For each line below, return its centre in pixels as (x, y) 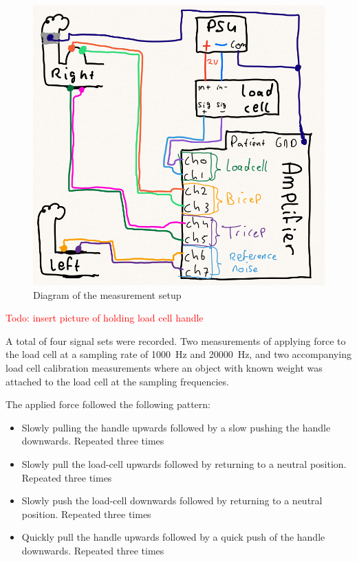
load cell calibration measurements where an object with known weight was (164, 367)
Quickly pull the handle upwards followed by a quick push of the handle (173, 537)
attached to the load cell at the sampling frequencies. (117, 381)
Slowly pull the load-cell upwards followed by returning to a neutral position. (184, 463)
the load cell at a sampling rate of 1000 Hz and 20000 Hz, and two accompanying (178, 354)
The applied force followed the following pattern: (108, 404)
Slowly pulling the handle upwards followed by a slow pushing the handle (176, 427)
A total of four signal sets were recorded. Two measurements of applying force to (176, 340)
